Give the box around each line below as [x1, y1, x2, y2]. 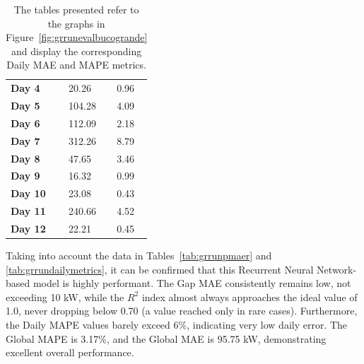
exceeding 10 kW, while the [6, 289, 124, 304]
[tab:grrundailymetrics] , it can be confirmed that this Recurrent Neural [6, 262, 314, 276]
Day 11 [11, 204, 46, 218]
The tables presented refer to [13, 2, 139, 16]
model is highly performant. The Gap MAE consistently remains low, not [33, 276, 351, 290]
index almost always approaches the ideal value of [141, 289, 358, 304]
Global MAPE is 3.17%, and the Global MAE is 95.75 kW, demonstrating [6, 331, 327, 346]
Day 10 [11, 186, 46, 201]
